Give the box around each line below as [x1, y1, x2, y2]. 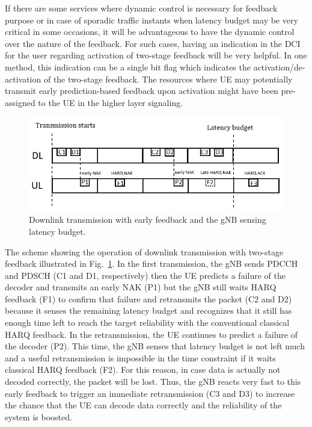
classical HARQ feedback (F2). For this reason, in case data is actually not [5, 363, 281, 376]
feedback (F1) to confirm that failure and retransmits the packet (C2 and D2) [5, 292, 292, 305]
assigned [5, 96, 35, 108]
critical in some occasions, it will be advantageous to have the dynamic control [5, 25, 295, 38]
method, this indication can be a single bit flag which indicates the [5, 60, 251, 73]
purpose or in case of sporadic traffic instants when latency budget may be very [5, 13, 298, 26]
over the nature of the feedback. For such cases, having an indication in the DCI [5, 37, 301, 49]
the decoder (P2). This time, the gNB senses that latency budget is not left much [5, 340, 305, 352]
